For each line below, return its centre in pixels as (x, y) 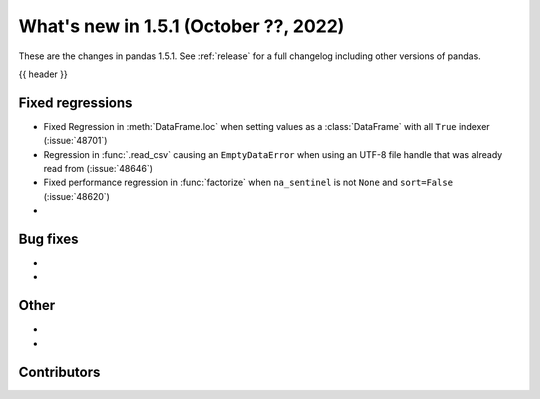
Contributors (59, 371)
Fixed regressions (75, 102)
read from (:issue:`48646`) (98, 169)
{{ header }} (43, 74)
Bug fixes (48, 239)
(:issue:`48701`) (75, 141)
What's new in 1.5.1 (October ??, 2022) (181, 26)
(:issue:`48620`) (76, 196)
